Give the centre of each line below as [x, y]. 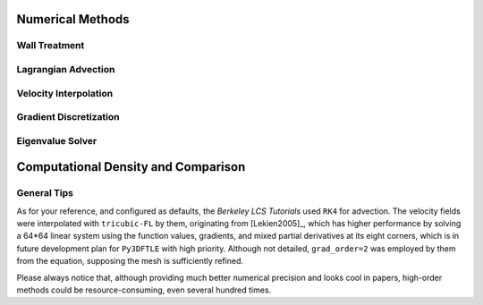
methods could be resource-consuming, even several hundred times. [144, 290]
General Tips [45, 193]
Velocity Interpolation [65, 93]
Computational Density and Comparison [131, 167]
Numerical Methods [73, 19]
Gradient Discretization [68, 117]
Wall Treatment [51, 46]
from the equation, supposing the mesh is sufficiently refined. [130, 261]
